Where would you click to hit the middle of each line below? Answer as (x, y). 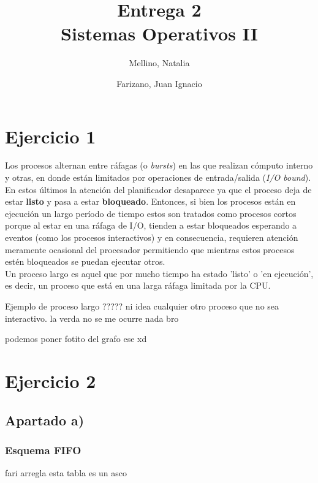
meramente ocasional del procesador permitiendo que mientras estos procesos (150, 249)
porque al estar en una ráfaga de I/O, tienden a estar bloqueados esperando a (151, 225)
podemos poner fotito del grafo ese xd (76, 339)
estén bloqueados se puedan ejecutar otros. (85, 261)
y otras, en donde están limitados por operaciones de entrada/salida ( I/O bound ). (158, 177)
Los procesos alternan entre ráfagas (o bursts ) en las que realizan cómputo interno (159, 165)
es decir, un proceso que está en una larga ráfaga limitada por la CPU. (138, 285)
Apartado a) (45, 420)
